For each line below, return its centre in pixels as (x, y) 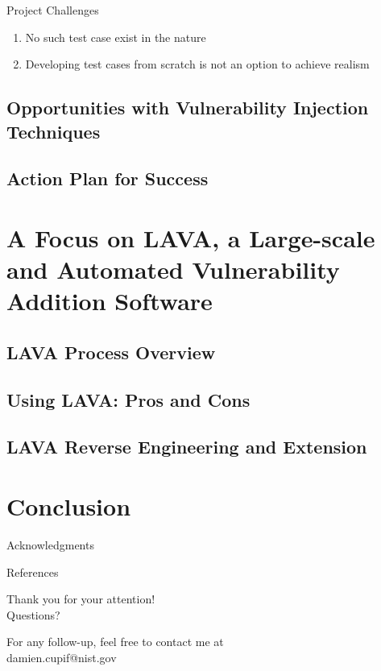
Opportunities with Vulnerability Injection (188, 108)
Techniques (54, 131)
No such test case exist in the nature (116, 37)
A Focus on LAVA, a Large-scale (191, 237)
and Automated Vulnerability (173, 269)
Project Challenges (53, 10)
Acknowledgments (50, 544)
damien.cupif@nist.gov (62, 657)
